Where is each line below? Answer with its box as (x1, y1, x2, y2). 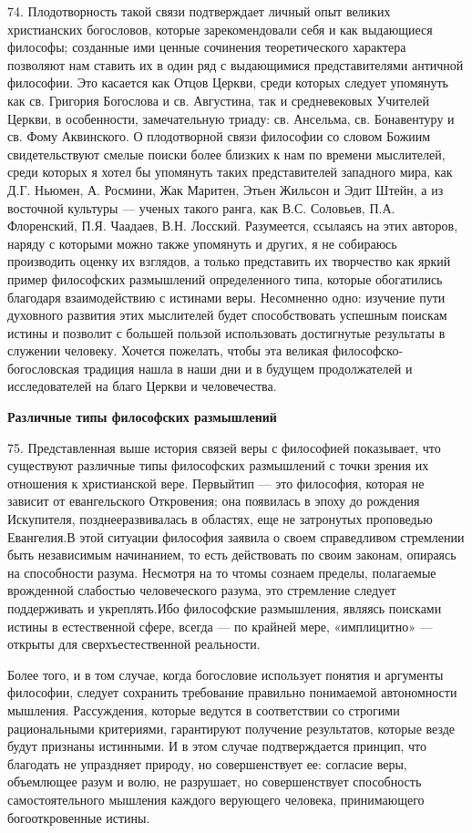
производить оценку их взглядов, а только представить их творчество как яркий (7, 252, 451, 271)
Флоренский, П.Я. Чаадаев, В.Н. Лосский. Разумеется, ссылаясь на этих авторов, (7, 216, 458, 235)
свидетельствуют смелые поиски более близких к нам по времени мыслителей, (7, 144, 446, 163)
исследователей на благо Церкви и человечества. (7, 376, 277, 396)
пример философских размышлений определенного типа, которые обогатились (7, 269, 443, 288)
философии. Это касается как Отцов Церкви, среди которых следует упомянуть (7, 73, 448, 92)
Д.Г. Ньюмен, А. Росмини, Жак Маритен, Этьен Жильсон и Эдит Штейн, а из (7, 180, 444, 199)
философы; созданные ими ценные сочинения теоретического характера (7, 37, 406, 57)
